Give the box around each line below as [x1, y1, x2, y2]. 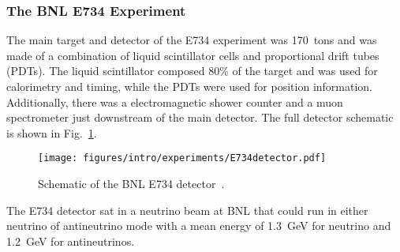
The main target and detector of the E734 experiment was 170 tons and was [6, 32, 377, 48]
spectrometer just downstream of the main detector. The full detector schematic [6, 109, 394, 126]
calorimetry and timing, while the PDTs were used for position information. [6, 78, 373, 94]
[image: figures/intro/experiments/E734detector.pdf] [38, 152, 327, 164]
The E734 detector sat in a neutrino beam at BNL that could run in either [6, 201, 368, 218]
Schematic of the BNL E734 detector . [38, 175, 225, 192]
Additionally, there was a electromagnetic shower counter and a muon [6, 93, 343, 110]
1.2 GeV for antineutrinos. [6, 232, 135, 249]
